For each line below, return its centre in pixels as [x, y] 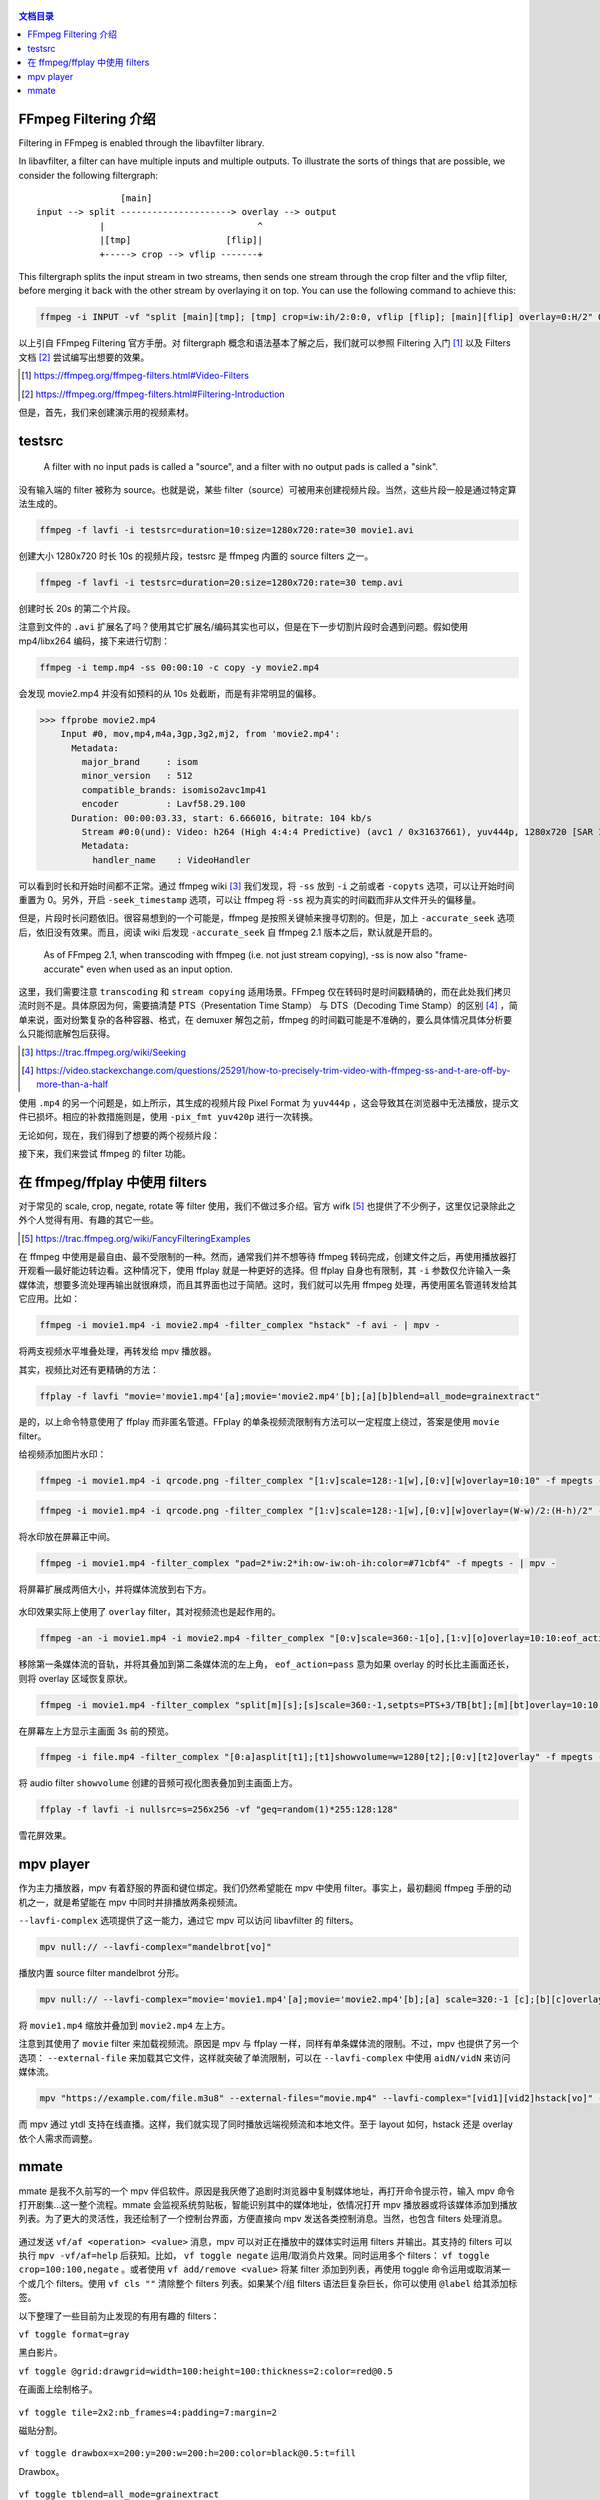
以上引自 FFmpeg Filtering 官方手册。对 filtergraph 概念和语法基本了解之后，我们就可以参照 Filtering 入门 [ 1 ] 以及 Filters [264, 343]
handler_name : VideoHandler [171, 859]
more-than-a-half [72, 1084]
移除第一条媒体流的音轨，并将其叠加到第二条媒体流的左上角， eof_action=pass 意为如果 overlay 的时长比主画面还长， [266, 1664]
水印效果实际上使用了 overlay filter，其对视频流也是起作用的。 [149, 1612]
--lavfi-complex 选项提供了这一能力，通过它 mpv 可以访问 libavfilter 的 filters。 [188, 1921]
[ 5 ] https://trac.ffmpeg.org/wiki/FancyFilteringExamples [136, 1238]
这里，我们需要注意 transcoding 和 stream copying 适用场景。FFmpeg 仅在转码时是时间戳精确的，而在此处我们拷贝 [265, 991]
